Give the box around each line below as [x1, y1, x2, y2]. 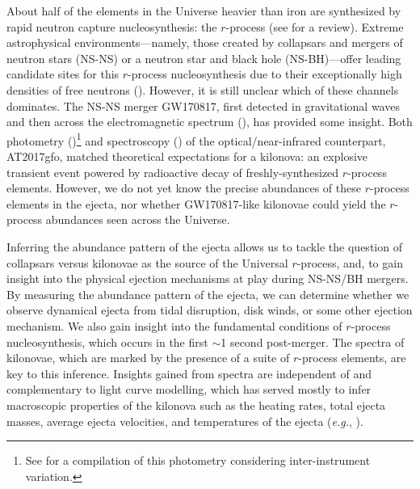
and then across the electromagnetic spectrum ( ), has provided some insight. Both [6, 113, 413, 130]
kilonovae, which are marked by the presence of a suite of [6, 349, 290, 366]
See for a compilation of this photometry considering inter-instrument [25, 452, 371, 469]
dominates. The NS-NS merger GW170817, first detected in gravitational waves [6, 97, 400, 114]
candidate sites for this [6, 65, 120, 82]
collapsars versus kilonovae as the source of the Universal [6, 254, 288, 271]
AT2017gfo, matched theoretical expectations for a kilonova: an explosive [6, 148, 368, 164]
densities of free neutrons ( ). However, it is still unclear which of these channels [6, 81, 399, 98]
